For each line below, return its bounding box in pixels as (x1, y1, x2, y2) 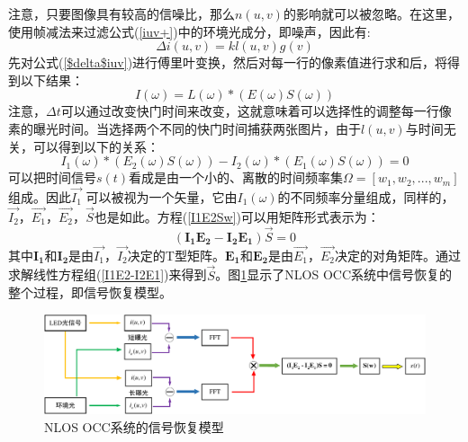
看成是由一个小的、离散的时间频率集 (129, 168, 344, 187)
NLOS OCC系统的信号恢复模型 (44, 417, 224, 436)
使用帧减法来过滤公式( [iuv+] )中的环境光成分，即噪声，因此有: (8, 22, 371, 40)
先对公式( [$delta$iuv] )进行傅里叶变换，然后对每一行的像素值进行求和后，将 (8, 53, 448, 72)
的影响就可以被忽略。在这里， (283, 4, 460, 22)
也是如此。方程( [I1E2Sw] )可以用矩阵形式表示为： (94, 207, 380, 225)
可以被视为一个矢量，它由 (85, 187, 238, 206)
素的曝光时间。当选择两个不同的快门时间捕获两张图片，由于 (8, 119, 361, 137)
